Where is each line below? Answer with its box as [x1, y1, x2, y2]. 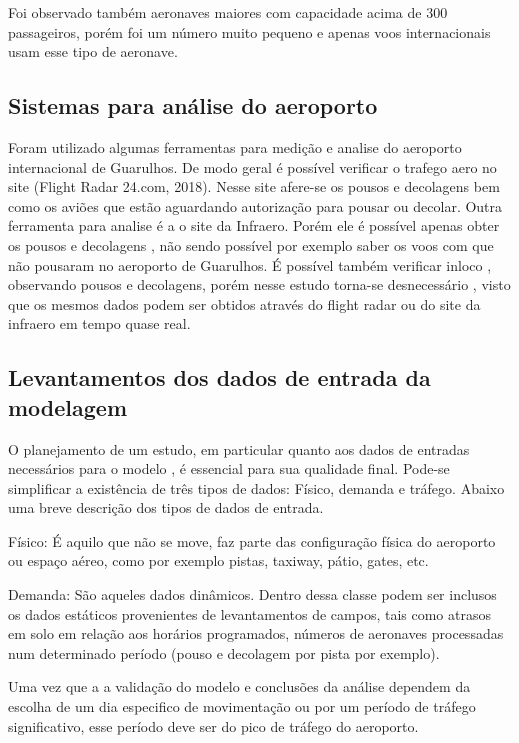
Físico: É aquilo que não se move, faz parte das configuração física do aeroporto [8, 530, 496, 551]
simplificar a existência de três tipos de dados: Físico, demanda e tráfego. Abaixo [8, 477, 505, 498]
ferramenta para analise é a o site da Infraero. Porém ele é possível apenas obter [8, 215, 500, 236]
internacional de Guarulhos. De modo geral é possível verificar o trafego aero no [8, 156, 497, 177]
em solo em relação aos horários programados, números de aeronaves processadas [8, 623, 504, 644]
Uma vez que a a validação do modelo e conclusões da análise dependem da [8, 676, 471, 697]
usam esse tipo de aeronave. [8, 41, 178, 62]
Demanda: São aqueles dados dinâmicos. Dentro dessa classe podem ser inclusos [8, 584, 497, 605]
